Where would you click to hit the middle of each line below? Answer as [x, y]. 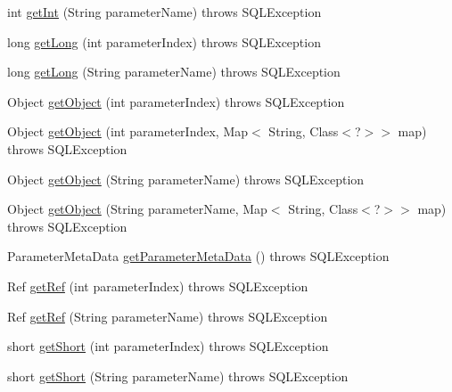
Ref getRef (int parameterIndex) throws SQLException [158, 286]
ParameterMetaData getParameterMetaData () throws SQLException [198, 256]
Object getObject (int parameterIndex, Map [128, 131]
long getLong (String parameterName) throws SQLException [174, 72]
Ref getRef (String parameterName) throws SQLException [168, 316]
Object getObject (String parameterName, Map [137, 209]
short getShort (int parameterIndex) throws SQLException [168, 346]
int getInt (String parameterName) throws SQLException [164, 12]
